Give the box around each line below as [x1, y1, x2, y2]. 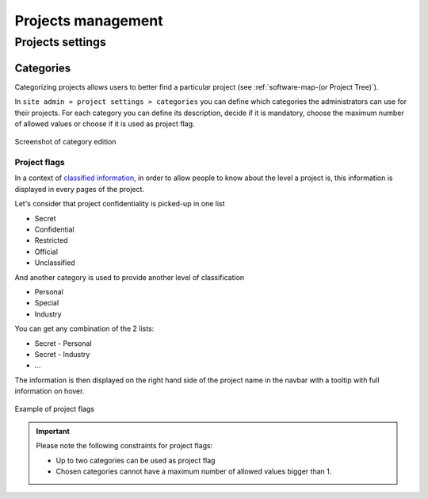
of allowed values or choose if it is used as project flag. [14, 119, 195, 129]
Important [36, 426, 71, 436]
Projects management [14, 12, 163, 29]
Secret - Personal [34, 338, 92, 348]
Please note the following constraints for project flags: [36, 441, 213, 451]
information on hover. [14, 386, 85, 396]
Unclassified [34, 258, 75, 267]
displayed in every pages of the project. [14, 184, 145, 194]
